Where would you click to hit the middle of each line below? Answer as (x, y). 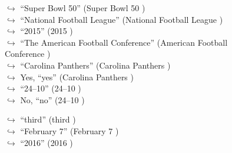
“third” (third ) (48, 119)
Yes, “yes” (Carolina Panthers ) (77, 76)
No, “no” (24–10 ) (52, 99)
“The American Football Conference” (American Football (124, 42)
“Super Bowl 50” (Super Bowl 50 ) (83, 8)
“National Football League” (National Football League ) (122, 19)
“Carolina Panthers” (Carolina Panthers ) (95, 65)
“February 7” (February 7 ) (69, 130)
